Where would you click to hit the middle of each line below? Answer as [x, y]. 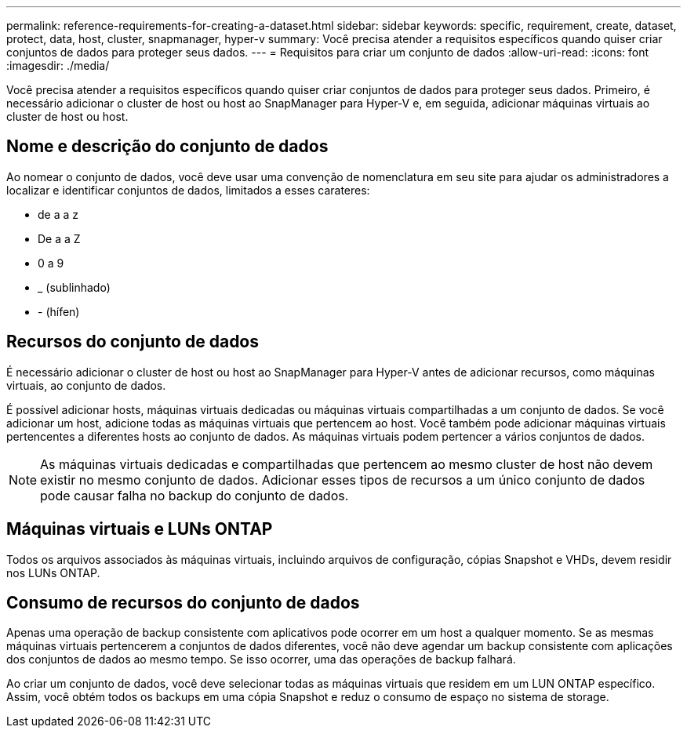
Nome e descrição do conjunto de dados [167, 147]
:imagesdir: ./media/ [58, 65]
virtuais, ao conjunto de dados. [86, 385]
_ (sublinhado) [74, 287]
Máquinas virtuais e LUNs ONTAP [140, 529]
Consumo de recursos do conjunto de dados [183, 602]
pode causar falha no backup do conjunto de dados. [194, 495]
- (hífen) [59, 311]
